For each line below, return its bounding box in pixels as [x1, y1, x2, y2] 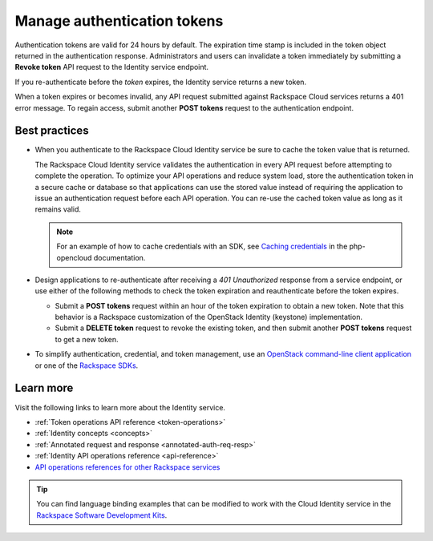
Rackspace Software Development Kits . [36, 510, 168, 520]
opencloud [56, 252, 92, 262]
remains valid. [34, 204, 82, 214]
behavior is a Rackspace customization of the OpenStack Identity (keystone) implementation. [55, 313, 363, 322]
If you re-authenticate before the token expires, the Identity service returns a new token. [14, 77, 307, 87]
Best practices [14, 124, 89, 138]
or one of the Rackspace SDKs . [34, 361, 139, 370]
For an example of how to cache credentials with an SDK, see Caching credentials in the [56, 241, 348, 252]
